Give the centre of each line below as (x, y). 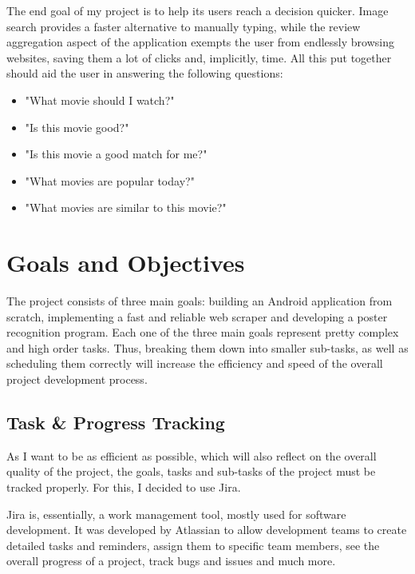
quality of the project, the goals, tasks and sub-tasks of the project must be (191, 471)
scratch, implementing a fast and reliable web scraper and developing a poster (197, 316)
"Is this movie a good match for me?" (116, 154)
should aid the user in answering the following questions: (145, 73)
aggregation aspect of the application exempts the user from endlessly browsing (200, 42)
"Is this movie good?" (77, 127)
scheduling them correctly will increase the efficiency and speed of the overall (195, 363)
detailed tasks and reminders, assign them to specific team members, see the (193, 545)
